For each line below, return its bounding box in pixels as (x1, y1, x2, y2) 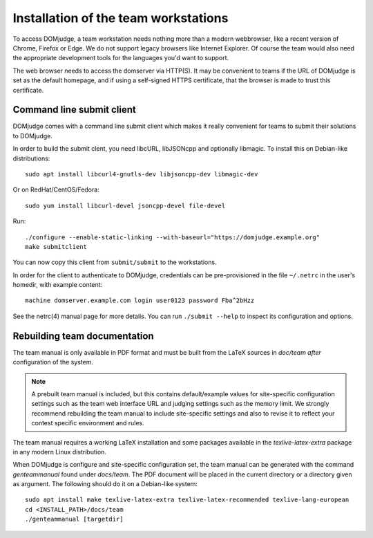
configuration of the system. (12, 358, 93, 367)
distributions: (12, 154, 50, 163)
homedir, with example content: (12, 281, 103, 289)
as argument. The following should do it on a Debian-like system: (12, 480, 198, 488)
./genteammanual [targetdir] (25, 515, 124, 523)
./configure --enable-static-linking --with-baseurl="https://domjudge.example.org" (25, 233, 321, 241)
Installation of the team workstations (12, 10, 229, 26)
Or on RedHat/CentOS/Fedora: (12, 185, 99, 194)
